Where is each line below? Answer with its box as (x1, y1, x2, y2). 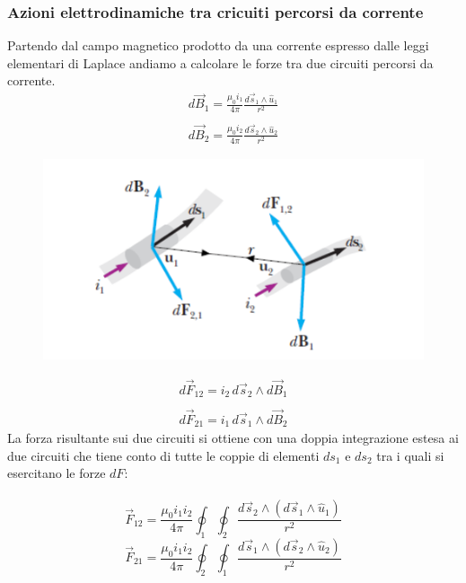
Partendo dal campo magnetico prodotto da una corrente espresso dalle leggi (7, 36, 429, 55)
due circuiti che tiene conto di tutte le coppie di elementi (7, 446, 320, 464)
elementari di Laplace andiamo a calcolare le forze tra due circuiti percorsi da (7, 53, 434, 72)
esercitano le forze (7, 464, 106, 482)
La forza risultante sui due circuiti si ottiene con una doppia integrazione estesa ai (7, 428, 459, 446)
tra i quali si (376, 446, 444, 464)
